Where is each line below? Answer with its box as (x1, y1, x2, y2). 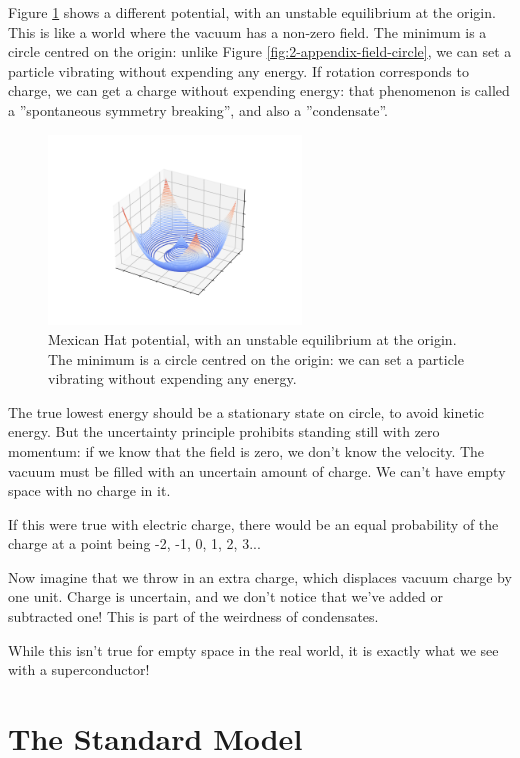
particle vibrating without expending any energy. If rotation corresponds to (8, 60, 469, 81)
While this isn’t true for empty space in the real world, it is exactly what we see (8, 639, 499, 660)
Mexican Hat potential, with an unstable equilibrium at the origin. (48, 328, 457, 349)
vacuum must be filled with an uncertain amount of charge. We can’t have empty (8, 460, 506, 481)
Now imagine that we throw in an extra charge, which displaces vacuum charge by (8, 566, 512, 587)
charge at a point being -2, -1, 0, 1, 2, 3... (8, 533, 261, 554)
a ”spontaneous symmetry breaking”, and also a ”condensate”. (8, 99, 389, 120)
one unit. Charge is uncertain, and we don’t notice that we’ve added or (8, 586, 443, 607)
